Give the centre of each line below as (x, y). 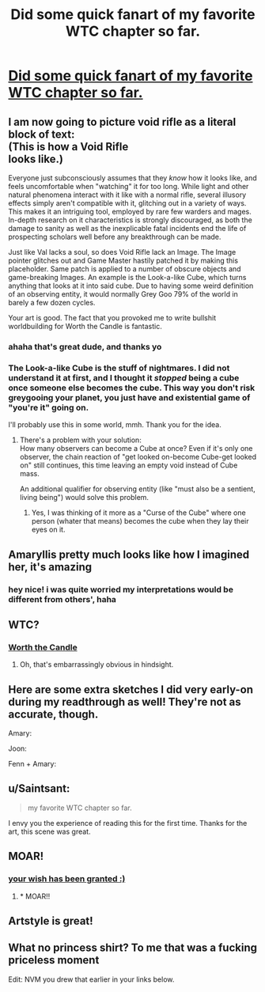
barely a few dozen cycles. (52, 303)
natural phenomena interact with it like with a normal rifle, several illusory (127, 195)
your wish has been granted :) (67, 879)
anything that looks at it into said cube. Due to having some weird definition (131, 286)
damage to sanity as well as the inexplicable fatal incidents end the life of (127, 228)
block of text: (42, 134)
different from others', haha (62, 599)
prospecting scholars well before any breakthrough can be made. (115, 237)
